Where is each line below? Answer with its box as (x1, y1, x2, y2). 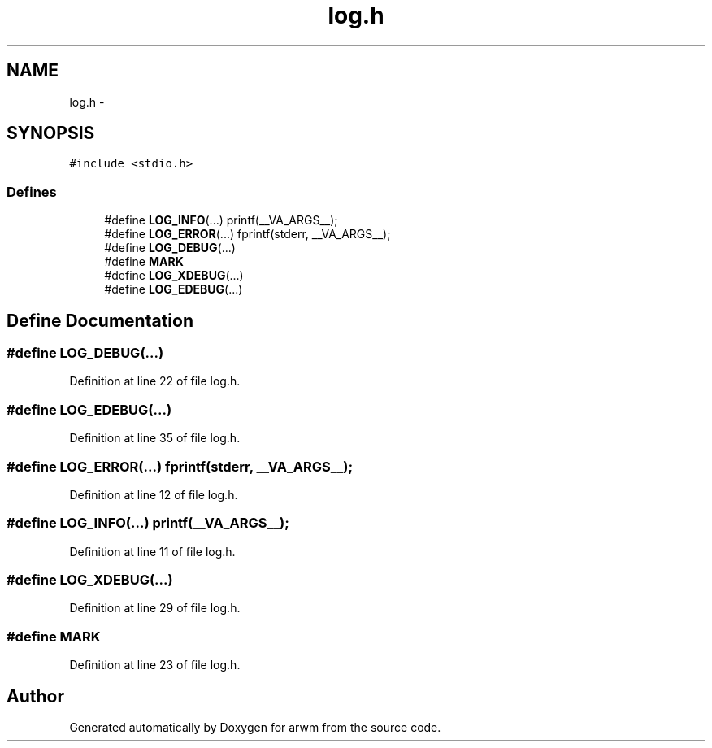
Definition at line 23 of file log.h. (69, 658, 241, 672)
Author (7, 685, 64, 707)
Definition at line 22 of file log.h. (69, 374, 241, 389)
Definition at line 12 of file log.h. (69, 487, 238, 502)
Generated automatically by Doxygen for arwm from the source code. (69, 720, 441, 734)
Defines (7, 183, 57, 200)
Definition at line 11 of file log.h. (69, 544, 236, 559)
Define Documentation (7, 310, 193, 331)
